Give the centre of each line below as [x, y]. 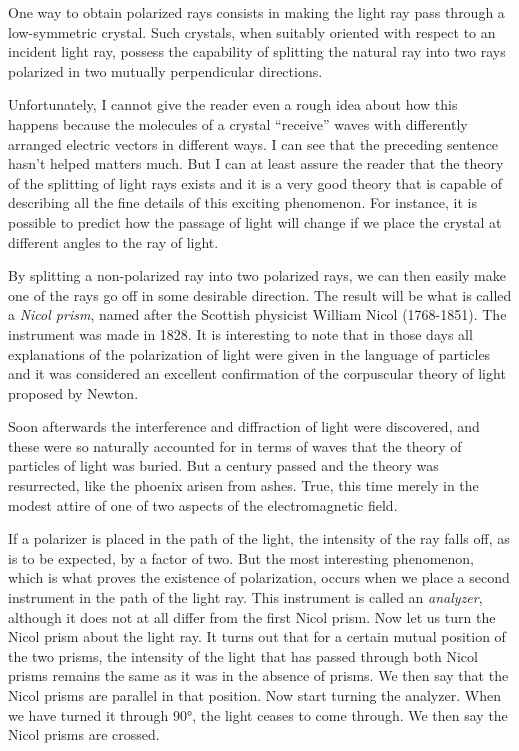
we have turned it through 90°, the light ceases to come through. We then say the [258, 714]
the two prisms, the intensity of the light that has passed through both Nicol [243, 655]
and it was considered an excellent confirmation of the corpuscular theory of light [257, 373]
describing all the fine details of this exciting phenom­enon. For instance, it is [242, 202]
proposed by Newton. [73, 392]
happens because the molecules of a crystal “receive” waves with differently [238, 123]
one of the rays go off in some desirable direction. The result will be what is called [260, 294]
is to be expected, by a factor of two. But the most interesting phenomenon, [241, 557]
